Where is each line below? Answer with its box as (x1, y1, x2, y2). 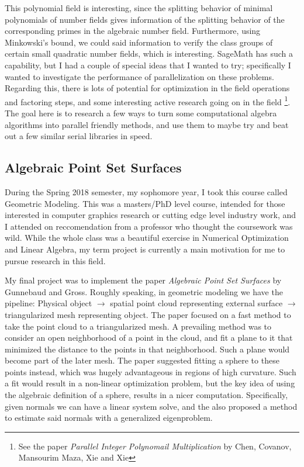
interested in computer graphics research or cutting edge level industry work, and (5, 209, 296, 221)
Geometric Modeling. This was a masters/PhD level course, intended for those (5, 197, 285, 209)
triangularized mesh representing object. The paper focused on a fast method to (5, 308, 291, 320)
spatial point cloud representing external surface (110, 297, 283, 309)
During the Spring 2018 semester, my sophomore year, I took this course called (5, 185, 288, 198)
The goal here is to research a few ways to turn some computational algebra (5, 107, 277, 119)
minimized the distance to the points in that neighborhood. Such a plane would (5, 343, 290, 355)
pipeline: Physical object (5, 297, 92, 309)
